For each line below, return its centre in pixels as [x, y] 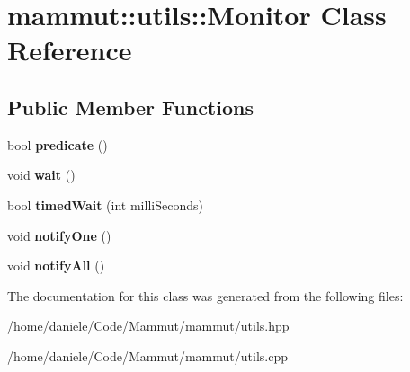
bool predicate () [58, 144]
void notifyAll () [56, 266]
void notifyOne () [59, 235]
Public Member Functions [130, 106]
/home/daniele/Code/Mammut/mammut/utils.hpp [148, 326]
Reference [70, 50]
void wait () [41, 175]
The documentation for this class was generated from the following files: [205, 295]
